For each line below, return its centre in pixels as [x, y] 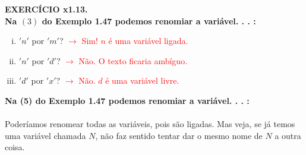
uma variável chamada [45, 135]
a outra [288, 135]
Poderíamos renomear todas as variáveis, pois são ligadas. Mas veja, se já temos [150, 124]
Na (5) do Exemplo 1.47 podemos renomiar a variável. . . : [127, 100]
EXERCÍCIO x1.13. [46, 9]
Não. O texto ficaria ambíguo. [133, 60]
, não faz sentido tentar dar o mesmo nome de [179, 135]
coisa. [15, 147]
